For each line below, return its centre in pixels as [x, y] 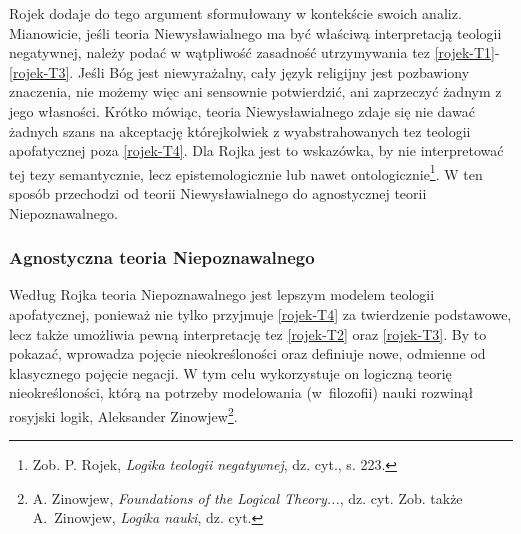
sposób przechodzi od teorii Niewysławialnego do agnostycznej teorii [218, 193]
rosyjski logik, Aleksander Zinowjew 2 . [123, 414]
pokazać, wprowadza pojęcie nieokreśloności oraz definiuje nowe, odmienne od [247, 353]
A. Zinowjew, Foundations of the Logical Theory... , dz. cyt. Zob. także [247, 497]
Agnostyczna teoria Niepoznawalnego [162, 257]
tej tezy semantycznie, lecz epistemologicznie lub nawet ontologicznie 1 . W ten [246, 172]
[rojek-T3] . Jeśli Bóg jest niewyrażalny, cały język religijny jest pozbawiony [239, 71]
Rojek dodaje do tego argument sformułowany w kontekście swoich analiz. [235, 13]
